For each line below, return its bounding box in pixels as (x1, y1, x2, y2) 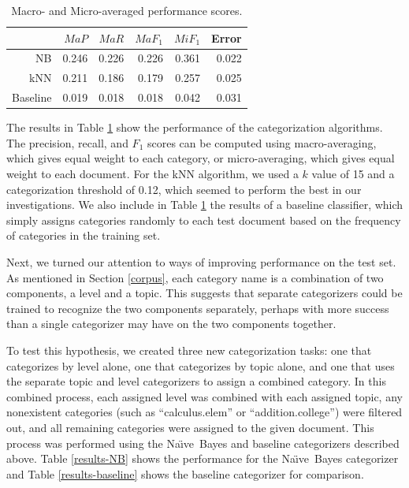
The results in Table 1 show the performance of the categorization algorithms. (6, 119, 383, 136)
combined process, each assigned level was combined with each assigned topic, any (6, 388, 403, 404)
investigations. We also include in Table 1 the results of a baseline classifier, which (6, 196, 403, 213)
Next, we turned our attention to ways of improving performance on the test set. (6, 253, 396, 270)
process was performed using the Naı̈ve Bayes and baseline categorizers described (6, 434, 400, 451)
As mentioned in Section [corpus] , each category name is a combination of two (6, 269, 384, 285)
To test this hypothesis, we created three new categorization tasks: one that (6, 341, 372, 358)
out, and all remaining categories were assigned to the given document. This (6, 419, 374, 435)
